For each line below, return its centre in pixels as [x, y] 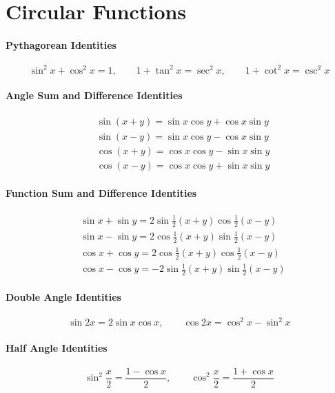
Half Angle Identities [57, 347]
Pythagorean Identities [61, 44]
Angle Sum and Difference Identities [94, 95]
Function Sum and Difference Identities [101, 193]
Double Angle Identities [63, 297]
